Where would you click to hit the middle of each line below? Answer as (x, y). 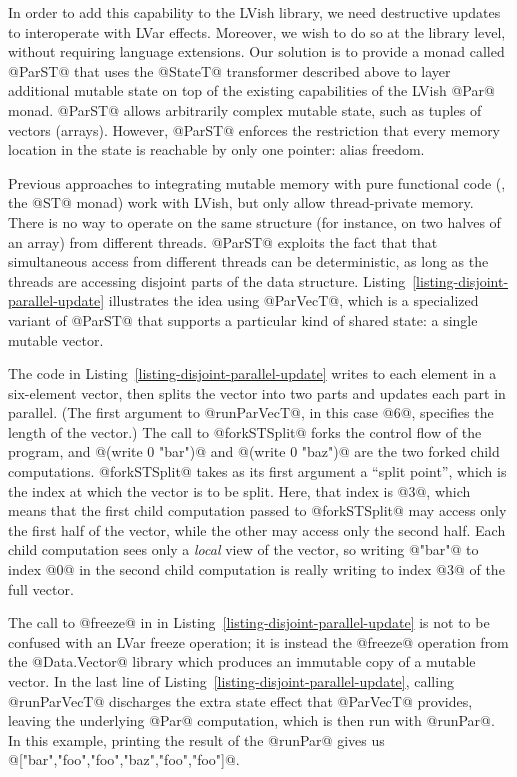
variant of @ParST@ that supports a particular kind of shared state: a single (243, 319)
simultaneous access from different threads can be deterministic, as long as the (248, 261)
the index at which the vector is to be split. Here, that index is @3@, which (239, 490)
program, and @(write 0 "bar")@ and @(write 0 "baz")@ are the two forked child (254, 451)
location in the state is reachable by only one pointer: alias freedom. (216, 149)
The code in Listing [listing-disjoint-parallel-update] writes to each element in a (252, 373)
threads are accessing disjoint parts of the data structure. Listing (207, 280)
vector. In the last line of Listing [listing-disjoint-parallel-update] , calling (231, 681)
